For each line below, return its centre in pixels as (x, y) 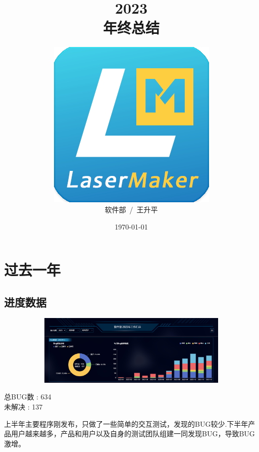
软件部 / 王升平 (131, 209)
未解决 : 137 (23, 406)
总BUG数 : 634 (28, 397)
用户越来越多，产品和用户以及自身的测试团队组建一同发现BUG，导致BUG (133, 434)
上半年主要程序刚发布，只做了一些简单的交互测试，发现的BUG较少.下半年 (126, 423)
